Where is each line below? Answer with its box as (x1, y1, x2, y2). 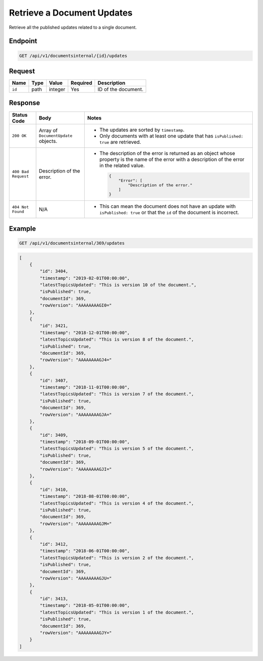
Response (9, 99, 40, 107)
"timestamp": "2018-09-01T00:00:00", (39, 439, 130, 445)
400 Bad (12, 169, 29, 175)
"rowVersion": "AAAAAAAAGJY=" (39, 630, 112, 636)
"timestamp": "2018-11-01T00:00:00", (39, 384, 130, 390)
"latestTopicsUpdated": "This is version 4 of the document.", (39, 500, 194, 506)
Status (12, 111, 28, 118)
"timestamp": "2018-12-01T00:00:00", (39, 330, 130, 335)
